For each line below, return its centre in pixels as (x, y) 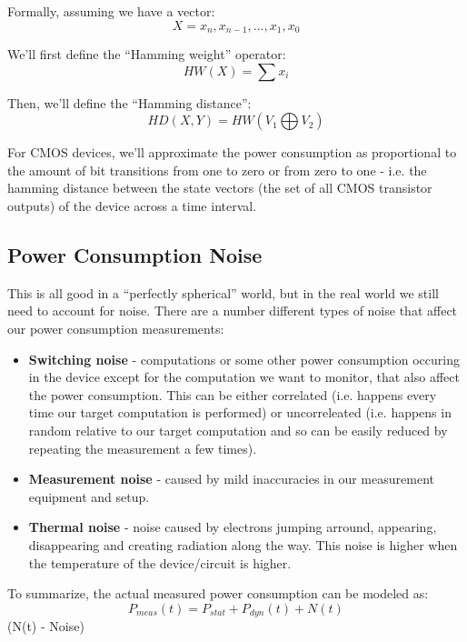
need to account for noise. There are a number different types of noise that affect (233, 311)
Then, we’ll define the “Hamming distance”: (129, 102)
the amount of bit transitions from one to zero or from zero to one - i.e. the (217, 170)
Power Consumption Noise (135, 255)
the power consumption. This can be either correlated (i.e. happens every (233, 394)
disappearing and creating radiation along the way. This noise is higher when (243, 544)
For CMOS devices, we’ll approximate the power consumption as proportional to (232, 152)
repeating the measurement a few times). (143, 448)
